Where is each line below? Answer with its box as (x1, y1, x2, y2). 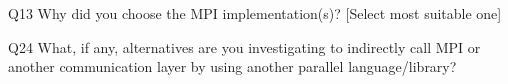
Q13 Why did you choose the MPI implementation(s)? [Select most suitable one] (8, 3, 502, 23)
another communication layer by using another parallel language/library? (8, 56, 457, 77)
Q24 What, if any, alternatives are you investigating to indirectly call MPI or (8, 36, 481, 57)
